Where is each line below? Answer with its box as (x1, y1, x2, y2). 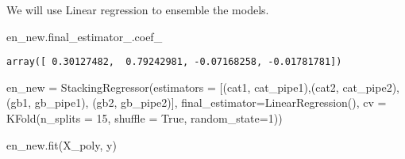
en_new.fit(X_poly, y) (6, 136, 117, 153)
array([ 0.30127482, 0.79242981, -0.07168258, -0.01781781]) (6, 56, 342, 68)
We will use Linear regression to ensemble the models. (6, 2, 269, 17)
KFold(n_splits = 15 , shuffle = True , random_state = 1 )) (6, 110, 283, 127)
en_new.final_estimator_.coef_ (6, 28, 163, 44)
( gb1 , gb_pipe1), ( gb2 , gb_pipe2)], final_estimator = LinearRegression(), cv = (6, 94, 387, 111)
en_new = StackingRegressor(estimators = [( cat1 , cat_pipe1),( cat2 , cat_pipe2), (6, 78, 399, 95)
